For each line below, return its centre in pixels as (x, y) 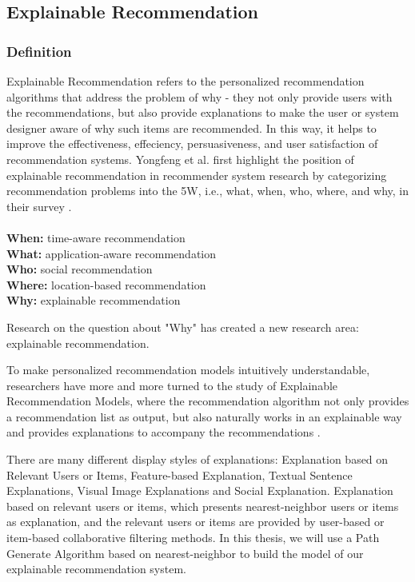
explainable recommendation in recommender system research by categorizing (197, 175)
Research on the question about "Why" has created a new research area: (183, 327)
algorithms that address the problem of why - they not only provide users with (200, 96)
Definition (39, 51)
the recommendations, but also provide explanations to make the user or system (203, 112)
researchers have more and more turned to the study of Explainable (172, 385)
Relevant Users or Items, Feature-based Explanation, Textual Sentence (180, 474)
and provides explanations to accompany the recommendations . (164, 432)
